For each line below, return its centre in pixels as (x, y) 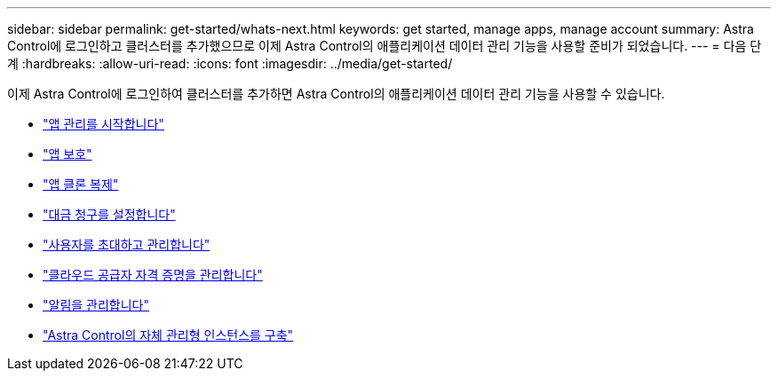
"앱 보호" (67, 154)
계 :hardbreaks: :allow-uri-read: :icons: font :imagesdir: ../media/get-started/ (230, 63)
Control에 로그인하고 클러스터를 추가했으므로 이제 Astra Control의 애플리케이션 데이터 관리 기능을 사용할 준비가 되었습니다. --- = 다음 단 (385, 46)
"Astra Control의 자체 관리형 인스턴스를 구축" (168, 335)
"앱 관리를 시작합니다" (103, 124)
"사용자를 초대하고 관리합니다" (127, 244)
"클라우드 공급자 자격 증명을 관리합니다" (153, 275)
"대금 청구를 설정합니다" (109, 214)
